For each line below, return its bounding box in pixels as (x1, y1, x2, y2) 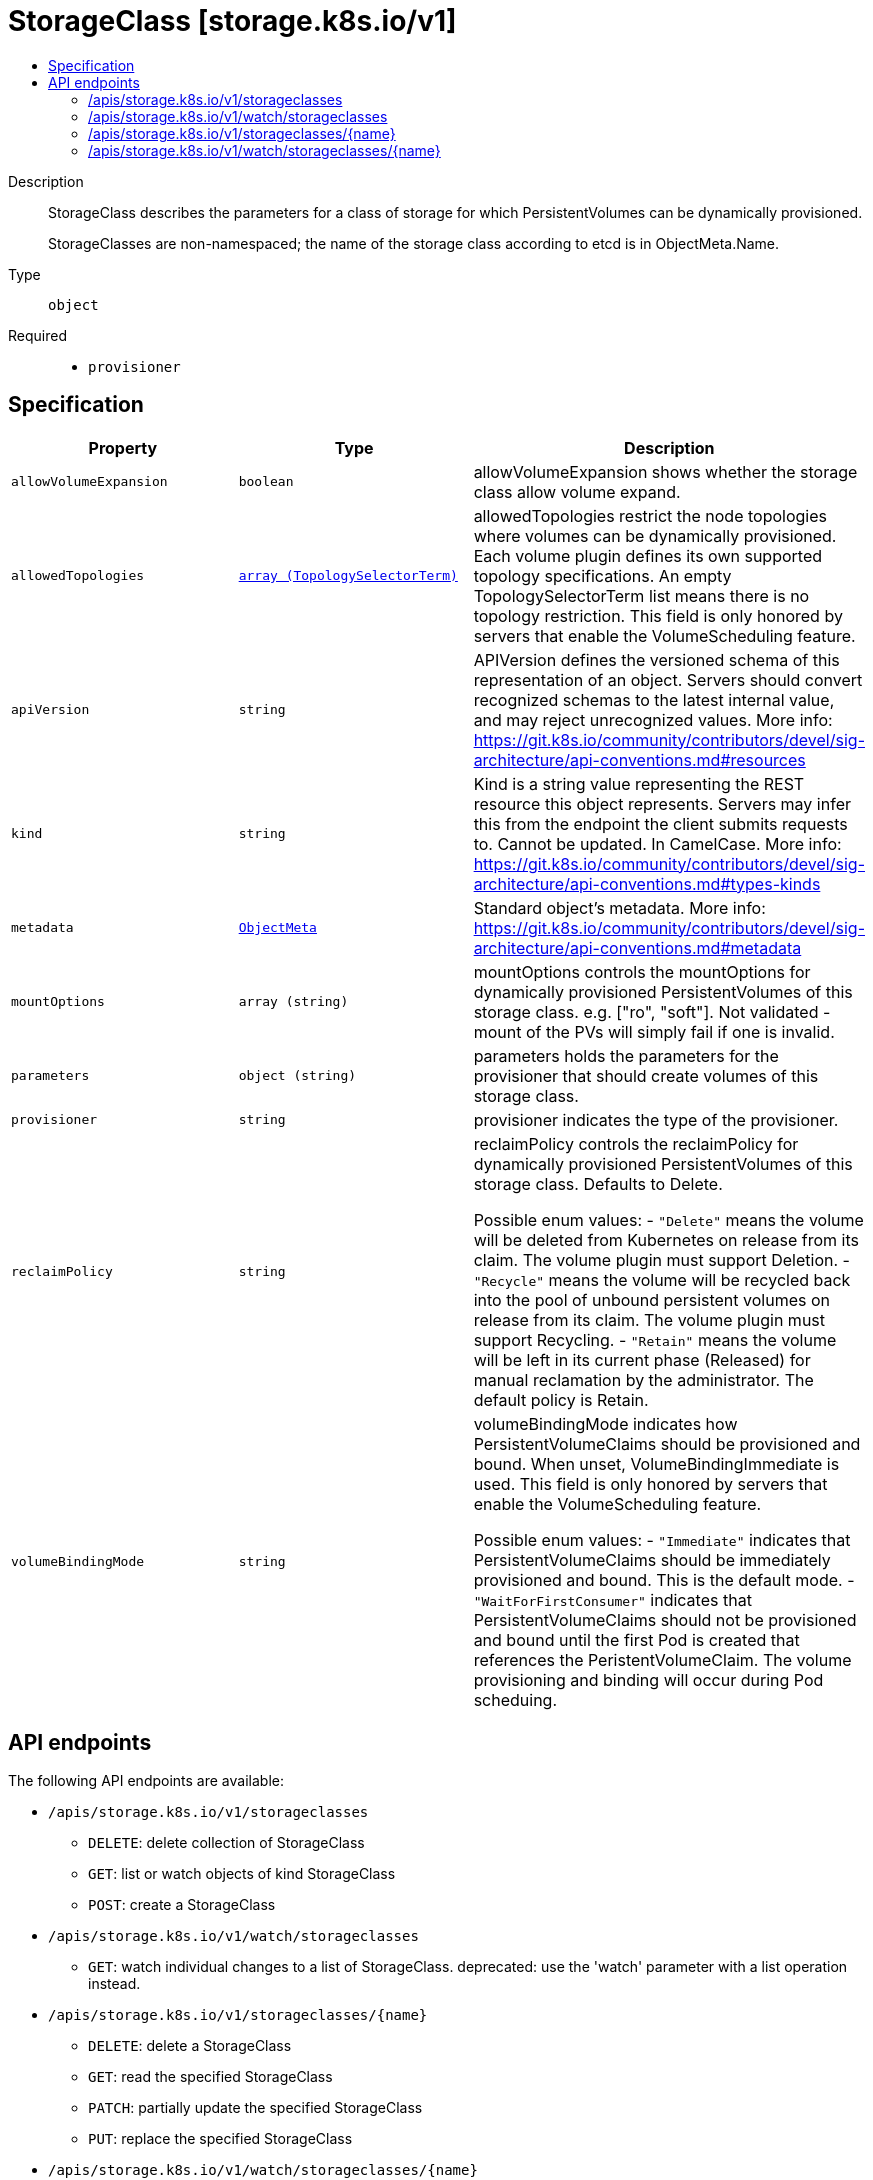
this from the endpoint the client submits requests (473, 813, 848, 834)
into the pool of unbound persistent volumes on (473, 1289, 830, 1310)
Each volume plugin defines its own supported (473, 545, 823, 566)
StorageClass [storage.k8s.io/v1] (8, 4, 457, 38)
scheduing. (473, 1689, 558, 1710)
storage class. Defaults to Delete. (473, 1173, 723, 1194)
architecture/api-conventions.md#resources (473, 749, 806, 770)
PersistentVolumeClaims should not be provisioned (473, 1609, 857, 1630)
